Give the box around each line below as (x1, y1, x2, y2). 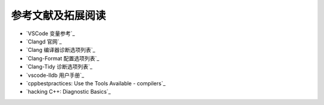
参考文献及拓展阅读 (11, 9, 106, 22)
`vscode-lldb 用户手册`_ (26, 72, 85, 79)
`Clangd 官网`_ (26, 38, 62, 45)
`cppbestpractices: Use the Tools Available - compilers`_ (26, 79, 166, 87)
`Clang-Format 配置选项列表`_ (26, 54, 100, 62)
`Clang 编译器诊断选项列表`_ (26, 47, 95, 54)
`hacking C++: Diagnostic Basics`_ (26, 88, 111, 95)
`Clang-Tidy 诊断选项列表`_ (26, 63, 93, 70)
